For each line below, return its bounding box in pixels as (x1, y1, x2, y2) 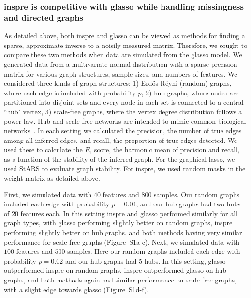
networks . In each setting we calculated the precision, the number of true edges (4, 125, 242, 136)
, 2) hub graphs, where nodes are (141, 87, 239, 97)
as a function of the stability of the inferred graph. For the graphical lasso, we (4, 154, 235, 164)
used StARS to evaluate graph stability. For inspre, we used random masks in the (4, 163, 246, 173)
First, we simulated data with (4, 189, 92, 199)
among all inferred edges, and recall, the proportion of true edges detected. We (4, 135, 237, 145)
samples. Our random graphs (154, 189, 239, 199)
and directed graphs (4, 11, 84, 23)
